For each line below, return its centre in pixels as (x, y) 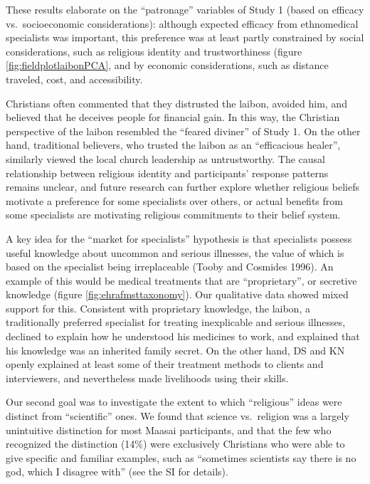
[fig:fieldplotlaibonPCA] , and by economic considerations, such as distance (167, 65)
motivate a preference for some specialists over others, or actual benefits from (174, 200)
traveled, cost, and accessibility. (74, 79)
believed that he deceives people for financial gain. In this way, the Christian (173, 117)
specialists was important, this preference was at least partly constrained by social (185, 37)
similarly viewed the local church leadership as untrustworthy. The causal (165, 158)
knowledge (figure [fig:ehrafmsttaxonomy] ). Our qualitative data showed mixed (177, 294)
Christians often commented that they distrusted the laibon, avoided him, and (176, 103)
